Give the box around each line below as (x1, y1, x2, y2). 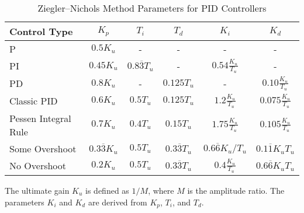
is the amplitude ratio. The (187, 184, 285, 196)
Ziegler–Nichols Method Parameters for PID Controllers (37, 1, 267, 15)
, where (148, 184, 174, 196)
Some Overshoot (9, 141, 77, 155)
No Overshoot (9, 159, 67, 173)
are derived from (88, 195, 147, 208)
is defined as (85, 184, 129, 196)
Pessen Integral (9, 111, 71, 125)
